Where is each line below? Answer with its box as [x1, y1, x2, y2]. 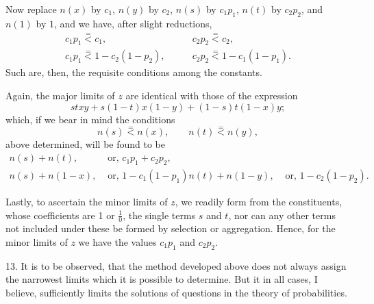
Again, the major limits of [5, 88, 115, 103]
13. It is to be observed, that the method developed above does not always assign [5, 258, 347, 273]
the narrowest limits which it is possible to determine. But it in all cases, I [5, 272, 318, 286]
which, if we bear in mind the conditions [5, 112, 175, 126]
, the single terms [123, 207, 196, 222]
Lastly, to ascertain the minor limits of [5, 194, 168, 208]
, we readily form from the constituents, [175, 194, 342, 208]
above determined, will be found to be [5, 137, 166, 151]
